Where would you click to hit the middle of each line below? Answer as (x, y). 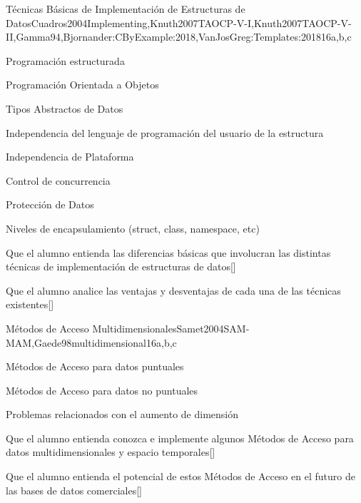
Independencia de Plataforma (70, 157)
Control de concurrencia (58, 180)
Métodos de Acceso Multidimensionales (91, 328)
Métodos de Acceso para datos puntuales (95, 366)
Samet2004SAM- (213, 328)
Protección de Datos (50, 204)
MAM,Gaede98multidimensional (76, 342)
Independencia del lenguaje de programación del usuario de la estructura (165, 132)
